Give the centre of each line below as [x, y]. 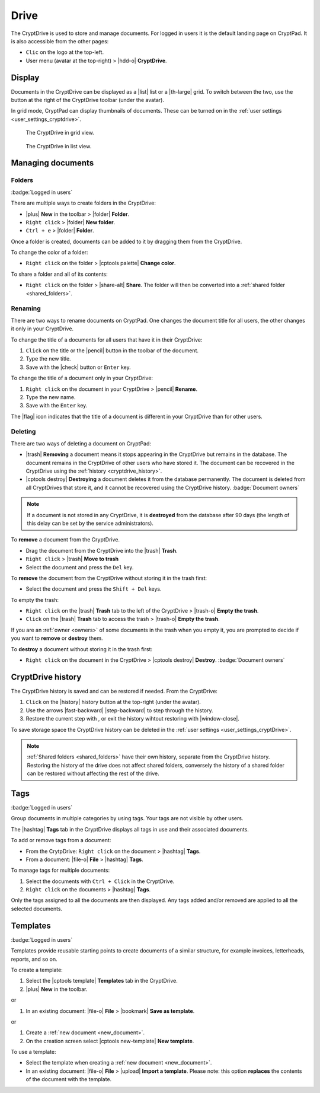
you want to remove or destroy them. [57, 638]
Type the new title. [48, 359]
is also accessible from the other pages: [60, 41]
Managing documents [52, 163]
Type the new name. [51, 397]
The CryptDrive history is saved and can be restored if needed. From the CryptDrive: [114, 691]
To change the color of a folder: [49, 253]
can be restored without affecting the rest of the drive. [93, 773]
